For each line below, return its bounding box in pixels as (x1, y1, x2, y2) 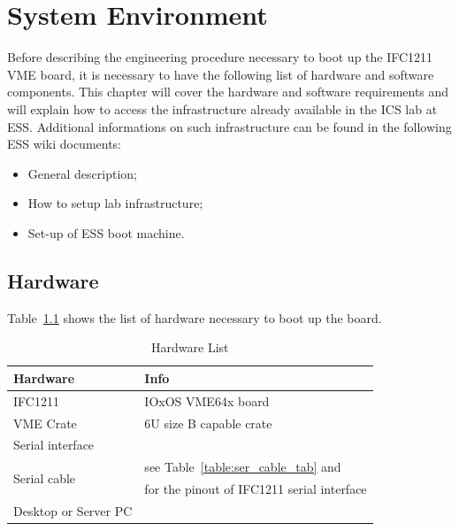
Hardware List (151, 338, 229, 357)
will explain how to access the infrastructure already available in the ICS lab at (7, 99, 438, 118)
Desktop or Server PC (13, 501, 133, 519)
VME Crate (13, 413, 77, 432)
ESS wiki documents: (7, 135, 122, 153)
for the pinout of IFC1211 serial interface (144, 480, 367, 498)
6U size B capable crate (144, 413, 272, 432)
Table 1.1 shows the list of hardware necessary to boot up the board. (7, 308, 382, 327)
